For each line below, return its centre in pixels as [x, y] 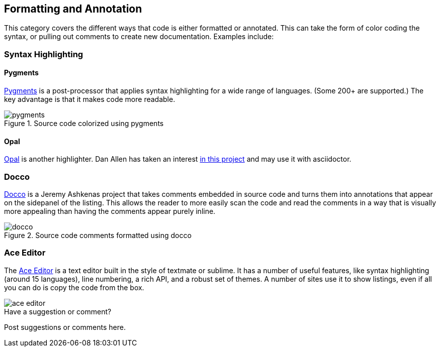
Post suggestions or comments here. [65, 327]
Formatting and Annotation [73, 9]
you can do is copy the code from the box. [74, 287]
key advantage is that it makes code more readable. [90, 99]
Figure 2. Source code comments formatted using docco [98, 235]
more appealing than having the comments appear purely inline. [110, 211]
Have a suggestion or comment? [58, 311]
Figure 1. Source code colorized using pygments [84, 124]
